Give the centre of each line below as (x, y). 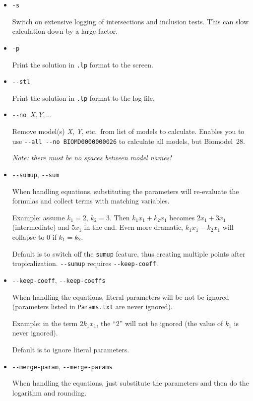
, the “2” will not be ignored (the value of (160, 323)
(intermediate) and (41, 227)
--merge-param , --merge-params (62, 366)
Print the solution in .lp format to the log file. (83, 98)
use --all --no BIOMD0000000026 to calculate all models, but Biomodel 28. (128, 141)
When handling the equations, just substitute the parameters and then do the (130, 383)
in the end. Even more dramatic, (133, 227)
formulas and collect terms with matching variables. (91, 201)
